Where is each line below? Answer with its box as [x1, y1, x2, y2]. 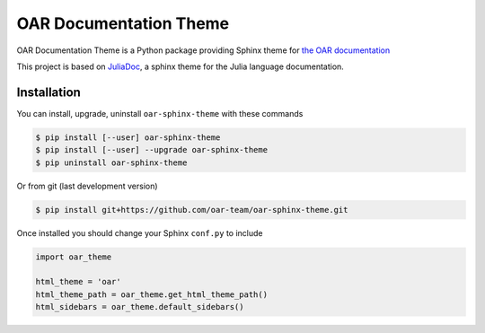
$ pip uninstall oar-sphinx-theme [35, 157, 188, 168]
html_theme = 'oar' [35, 276, 121, 287]
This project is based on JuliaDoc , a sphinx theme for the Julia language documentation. [16, 61, 345, 72]
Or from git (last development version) [16, 180, 158, 191]
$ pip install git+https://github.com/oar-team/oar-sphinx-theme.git [35, 205, 348, 215]
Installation [16, 84, 81, 100]
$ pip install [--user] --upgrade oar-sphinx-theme [35, 145, 269, 155]
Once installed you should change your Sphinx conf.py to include [16, 227, 263, 238]
